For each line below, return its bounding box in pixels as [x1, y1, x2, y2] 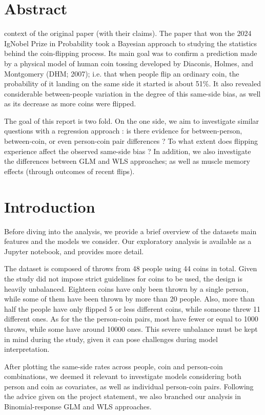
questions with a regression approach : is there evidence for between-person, [4, 125, 242, 136]
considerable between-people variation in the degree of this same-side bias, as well [4, 88, 261, 99]
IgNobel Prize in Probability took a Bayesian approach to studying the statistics [4, 37, 257, 48]
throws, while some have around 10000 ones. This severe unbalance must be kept [4, 323, 258, 334]
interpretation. [4, 344, 50, 354]
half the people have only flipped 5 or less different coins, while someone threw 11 [4, 303, 261, 314]
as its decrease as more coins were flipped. [4, 98, 136, 109]
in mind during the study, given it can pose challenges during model [4, 333, 218, 344]
